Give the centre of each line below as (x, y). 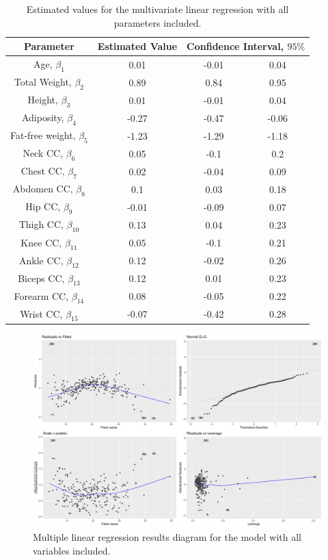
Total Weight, (43, 82)
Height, (43, 100)
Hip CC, (43, 206)
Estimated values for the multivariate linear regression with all (158, 9)
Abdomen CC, (43, 189)
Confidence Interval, (235, 46)
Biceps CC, (41, 278)
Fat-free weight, (43, 135)
